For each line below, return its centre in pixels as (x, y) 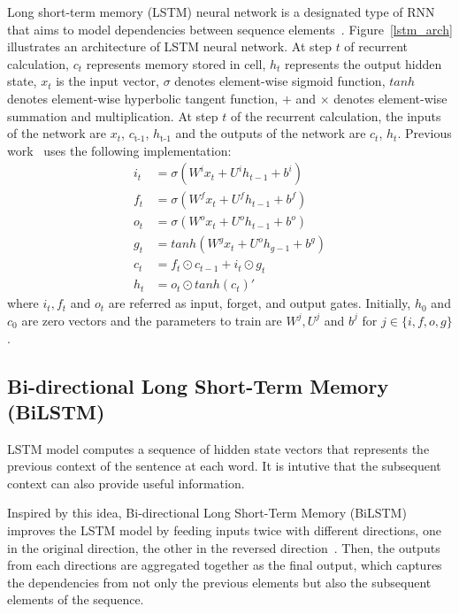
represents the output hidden (363, 63)
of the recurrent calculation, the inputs (336, 115)
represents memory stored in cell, (176, 63)
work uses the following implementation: (119, 150)
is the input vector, (107, 81)
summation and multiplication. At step (113, 115)
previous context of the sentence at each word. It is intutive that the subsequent (224, 466)
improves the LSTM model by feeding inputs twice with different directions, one (224, 530)
